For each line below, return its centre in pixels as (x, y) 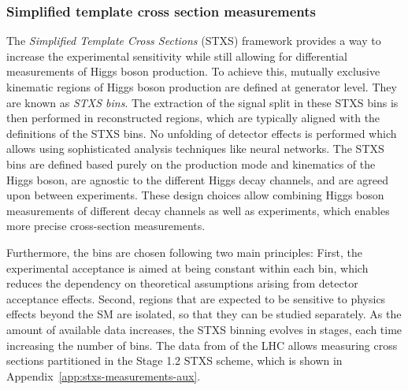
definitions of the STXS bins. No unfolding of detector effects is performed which (202, 133)
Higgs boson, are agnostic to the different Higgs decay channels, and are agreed (198, 179)
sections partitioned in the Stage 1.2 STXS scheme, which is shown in (174, 360)
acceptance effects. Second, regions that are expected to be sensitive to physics (196, 298)
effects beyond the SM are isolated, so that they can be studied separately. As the (204, 314)
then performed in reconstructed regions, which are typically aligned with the (193, 118)
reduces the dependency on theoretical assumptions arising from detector (182, 283)
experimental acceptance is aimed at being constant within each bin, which (187, 267)
